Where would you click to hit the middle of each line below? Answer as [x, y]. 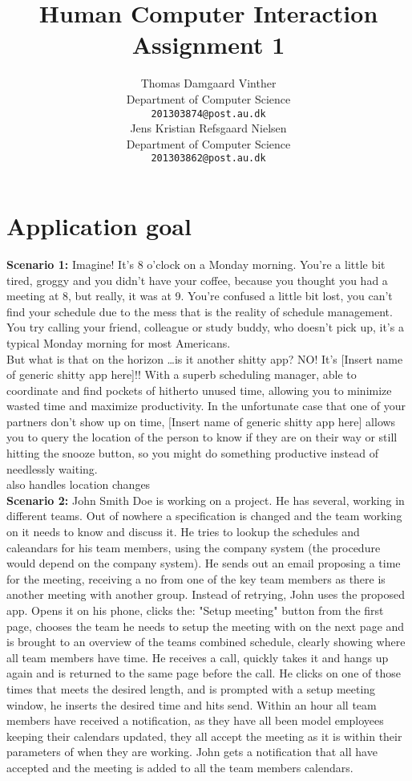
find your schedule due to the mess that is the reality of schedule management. [200, 311]
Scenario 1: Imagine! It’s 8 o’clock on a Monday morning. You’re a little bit [196, 264]
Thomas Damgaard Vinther [208, 83]
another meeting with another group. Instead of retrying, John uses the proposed [206, 594]
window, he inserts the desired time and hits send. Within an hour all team [192, 704]
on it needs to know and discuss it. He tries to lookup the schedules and [183, 532]
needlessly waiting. [52, 468]
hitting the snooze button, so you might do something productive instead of [192, 453]
